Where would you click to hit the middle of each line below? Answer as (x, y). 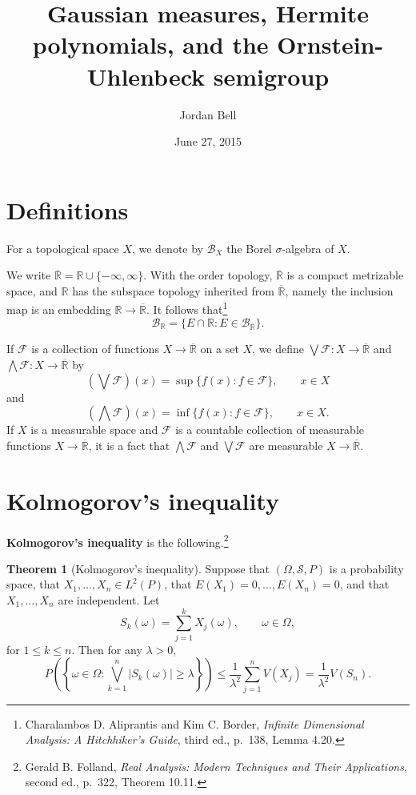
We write (29, 275)
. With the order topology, (208, 275)
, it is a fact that (129, 445)
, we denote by (168, 248)
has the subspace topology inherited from (173, 290)
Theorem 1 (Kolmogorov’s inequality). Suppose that (138, 568)
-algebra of (308, 248)
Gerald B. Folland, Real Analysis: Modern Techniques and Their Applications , (216, 766)
